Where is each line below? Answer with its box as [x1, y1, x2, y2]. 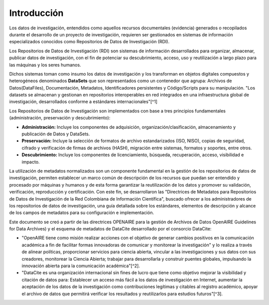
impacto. [21, 159, 40, 165]
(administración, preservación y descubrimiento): [9, 115, 111, 121]
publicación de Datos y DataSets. [21, 131, 90, 137]
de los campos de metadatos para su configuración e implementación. [9, 209, 154, 216]
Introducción [9, 7, 64, 18]
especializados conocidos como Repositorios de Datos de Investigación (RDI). [9, 39, 169, 45]
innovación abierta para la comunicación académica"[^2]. [21, 263, 140, 269]
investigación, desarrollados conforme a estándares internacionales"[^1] [9, 99, 158, 104]
